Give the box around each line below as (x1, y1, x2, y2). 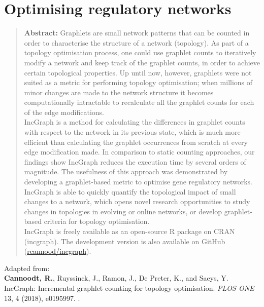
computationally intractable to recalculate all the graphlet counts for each (24, 97, 254, 107)
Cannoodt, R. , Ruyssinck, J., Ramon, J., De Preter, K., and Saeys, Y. (4, 273, 228, 283)
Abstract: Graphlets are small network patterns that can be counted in (24, 27, 250, 38)
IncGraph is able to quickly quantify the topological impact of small (24, 186, 236, 197)
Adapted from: (4, 262, 50, 273)
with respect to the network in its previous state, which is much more (24, 127, 241, 137)
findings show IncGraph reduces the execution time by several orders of (24, 156, 246, 167)
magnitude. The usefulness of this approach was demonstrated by (24, 166, 228, 177)
